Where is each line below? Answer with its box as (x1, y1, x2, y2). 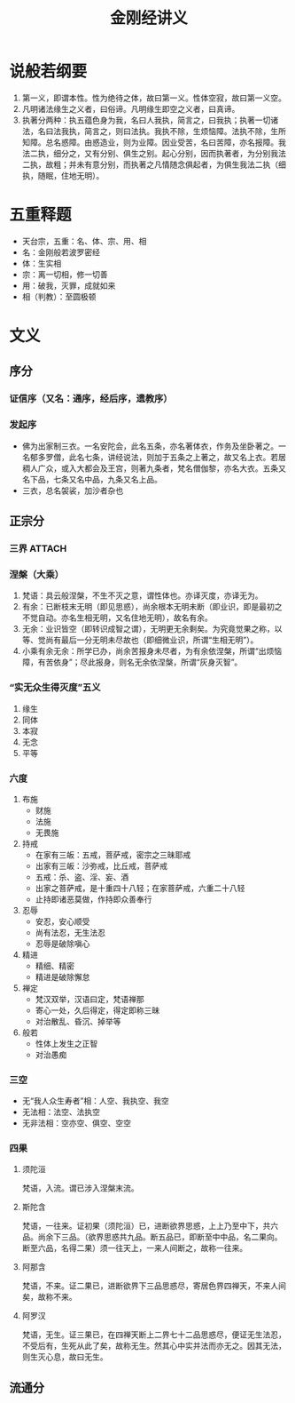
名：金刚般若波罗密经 (21, 246, 100, 258)
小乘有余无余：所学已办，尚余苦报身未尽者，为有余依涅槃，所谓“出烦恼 (21, 646, 282, 657)
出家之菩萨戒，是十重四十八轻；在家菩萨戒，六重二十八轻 (35, 882, 245, 893)
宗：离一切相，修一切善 (21, 268, 108, 280)
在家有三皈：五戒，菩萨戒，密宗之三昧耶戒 (35, 849, 191, 860)
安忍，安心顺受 (35, 916, 90, 927)
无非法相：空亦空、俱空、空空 (21, 1118, 131, 1128)
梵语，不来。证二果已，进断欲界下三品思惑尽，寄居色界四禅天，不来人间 (21, 1280, 286, 1291)
